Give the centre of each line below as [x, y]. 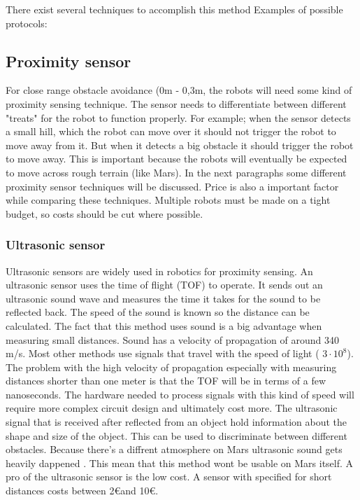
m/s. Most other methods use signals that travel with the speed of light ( [163, 353]
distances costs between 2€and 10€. [82, 491]
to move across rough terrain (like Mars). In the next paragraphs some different [176, 172]
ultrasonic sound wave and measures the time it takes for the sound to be [163, 298]
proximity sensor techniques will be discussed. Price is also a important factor [172, 186]
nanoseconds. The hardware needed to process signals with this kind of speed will [180, 394]
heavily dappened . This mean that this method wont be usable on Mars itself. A [180, 463]
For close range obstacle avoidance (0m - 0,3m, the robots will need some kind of [179, 90]
